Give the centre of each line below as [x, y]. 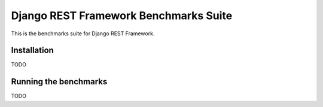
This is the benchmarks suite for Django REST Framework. [83, 33]
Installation [32, 51]
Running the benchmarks [59, 82]
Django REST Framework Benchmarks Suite [122, 16]
